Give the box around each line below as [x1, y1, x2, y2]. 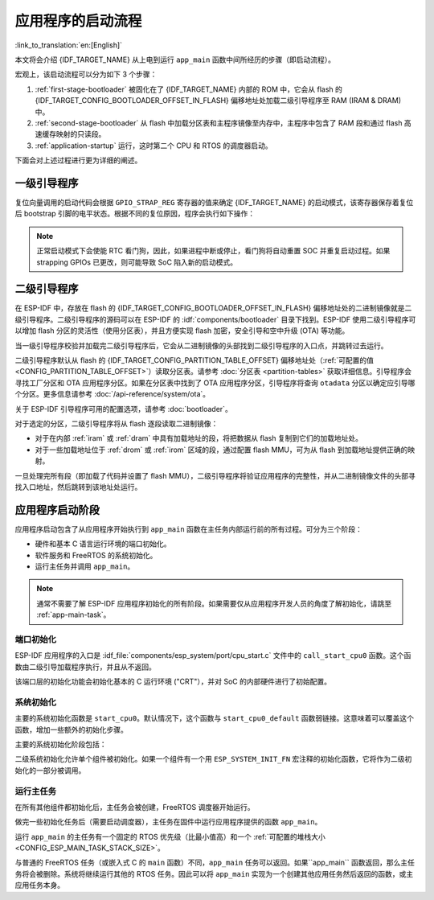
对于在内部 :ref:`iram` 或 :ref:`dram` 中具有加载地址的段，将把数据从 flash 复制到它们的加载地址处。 [35, 434, 363, 443]
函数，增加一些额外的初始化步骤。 [14, 725, 128, 734]
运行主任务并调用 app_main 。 [35, 561, 135, 571]
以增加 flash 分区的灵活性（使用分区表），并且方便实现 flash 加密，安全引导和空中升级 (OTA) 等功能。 [14, 326, 350, 335]
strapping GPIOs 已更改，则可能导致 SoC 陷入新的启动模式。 [36, 257, 238, 267]
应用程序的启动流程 [14, 12, 142, 30]
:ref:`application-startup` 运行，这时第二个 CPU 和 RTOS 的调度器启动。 [35, 141, 272, 150]
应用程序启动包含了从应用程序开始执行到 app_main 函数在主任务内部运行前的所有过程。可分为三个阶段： [14, 524, 363, 534]
